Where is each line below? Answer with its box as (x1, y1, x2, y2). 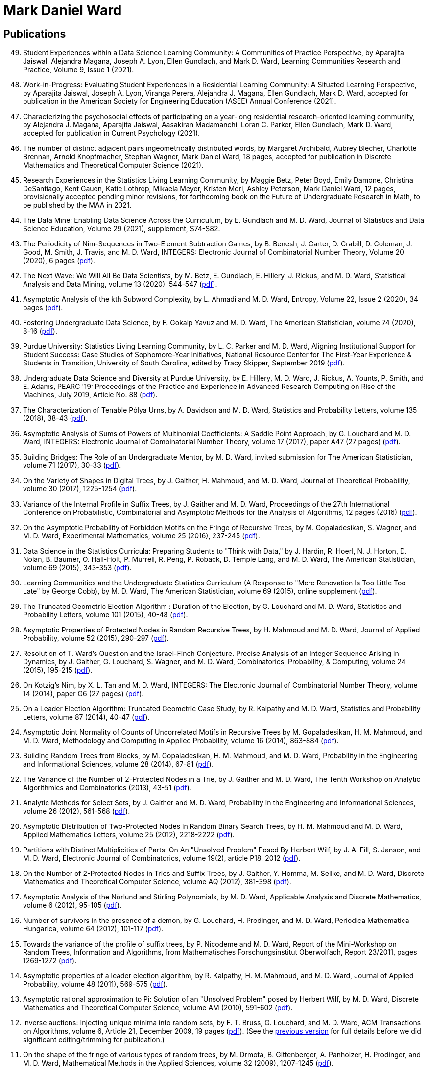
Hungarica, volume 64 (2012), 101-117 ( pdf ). (23, 924, 164, 933)
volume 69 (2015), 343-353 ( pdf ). (23, 563, 132, 572)
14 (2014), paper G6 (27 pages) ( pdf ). (23, 689, 144, 698)
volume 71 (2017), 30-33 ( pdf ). (23, 461, 121, 470)
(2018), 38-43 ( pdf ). (23, 414, 88, 423)
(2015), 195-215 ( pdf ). (23, 666, 93, 675)
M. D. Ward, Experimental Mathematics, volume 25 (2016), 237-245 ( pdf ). (23, 532, 260, 540)
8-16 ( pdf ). (23, 327, 57, 336)
